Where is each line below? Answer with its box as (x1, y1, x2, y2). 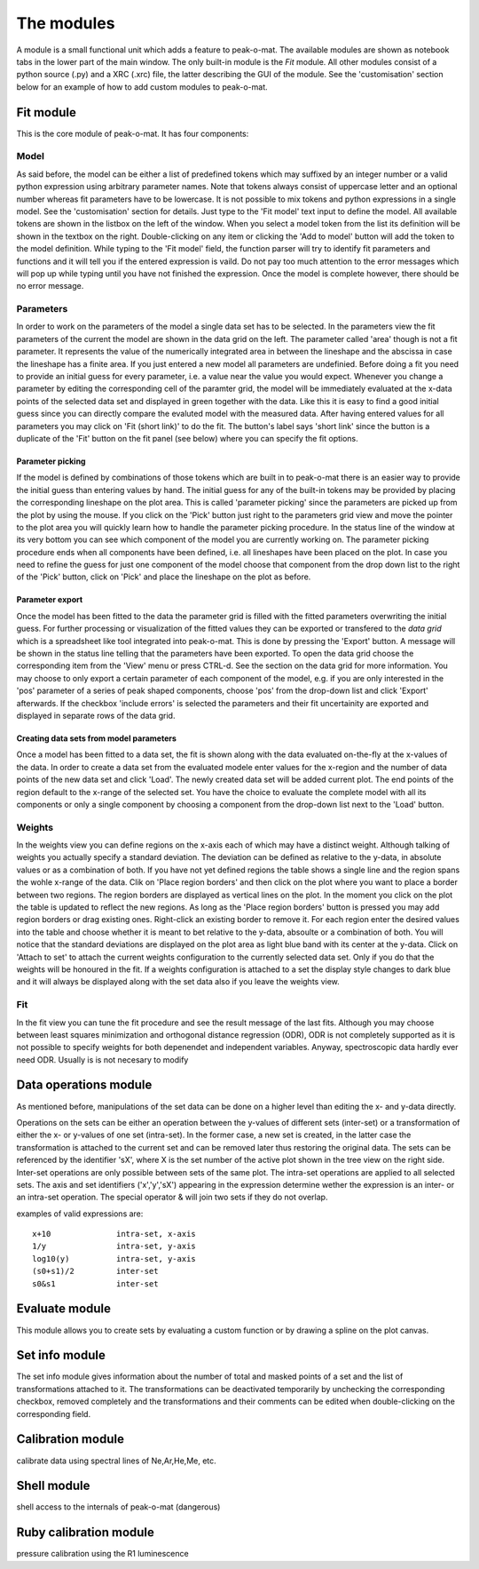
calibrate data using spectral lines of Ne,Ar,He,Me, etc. (16, 1455, 216, 1466)
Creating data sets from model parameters (16, 733, 177, 744)
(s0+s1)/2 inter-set (32, 1266, 159, 1277)
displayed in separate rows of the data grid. (16, 710, 176, 721)
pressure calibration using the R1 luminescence (16, 1549, 190, 1559)
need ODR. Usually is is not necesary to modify (16, 1054, 189, 1065)
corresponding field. (16, 1408, 91, 1419)
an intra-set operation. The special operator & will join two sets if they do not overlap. (16, 1191, 328, 1203)
